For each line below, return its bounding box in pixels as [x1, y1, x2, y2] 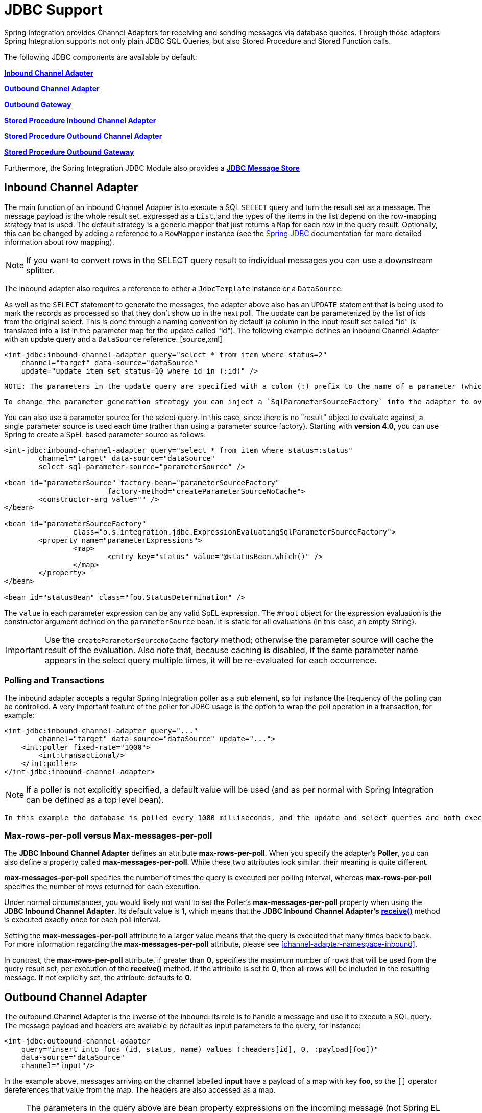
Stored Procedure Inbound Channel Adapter [4, 115, 156, 125]
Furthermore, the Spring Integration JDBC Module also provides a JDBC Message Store [4, 163, 300, 172]
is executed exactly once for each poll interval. [4, 915, 161, 924]
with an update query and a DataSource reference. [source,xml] [4, 334, 223, 343]
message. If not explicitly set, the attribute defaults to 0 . [4, 973, 192, 982]
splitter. [26, 265, 55, 275]
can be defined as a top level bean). [26, 795, 164, 805]
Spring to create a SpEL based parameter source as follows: [4, 430, 206, 439]
